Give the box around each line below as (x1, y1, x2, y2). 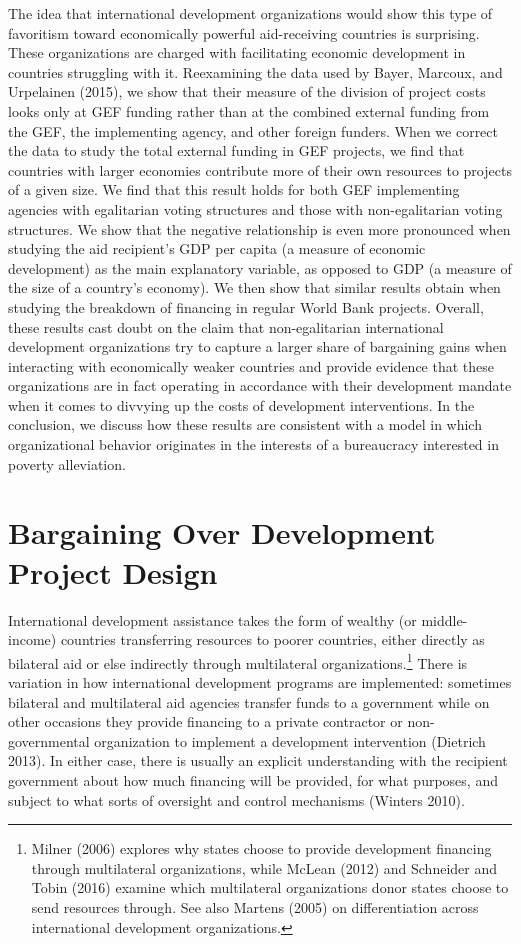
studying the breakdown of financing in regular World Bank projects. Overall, (8, 296, 484, 317)
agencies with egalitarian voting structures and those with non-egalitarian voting (8, 198, 503, 219)
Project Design (8, 551, 218, 592)
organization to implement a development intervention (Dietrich (94, 730, 486, 751)
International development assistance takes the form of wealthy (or (8, 609, 417, 630)
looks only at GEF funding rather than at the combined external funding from (8, 100, 490, 121)
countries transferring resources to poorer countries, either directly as (60, 629, 485, 650)
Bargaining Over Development (8, 512, 436, 553)
